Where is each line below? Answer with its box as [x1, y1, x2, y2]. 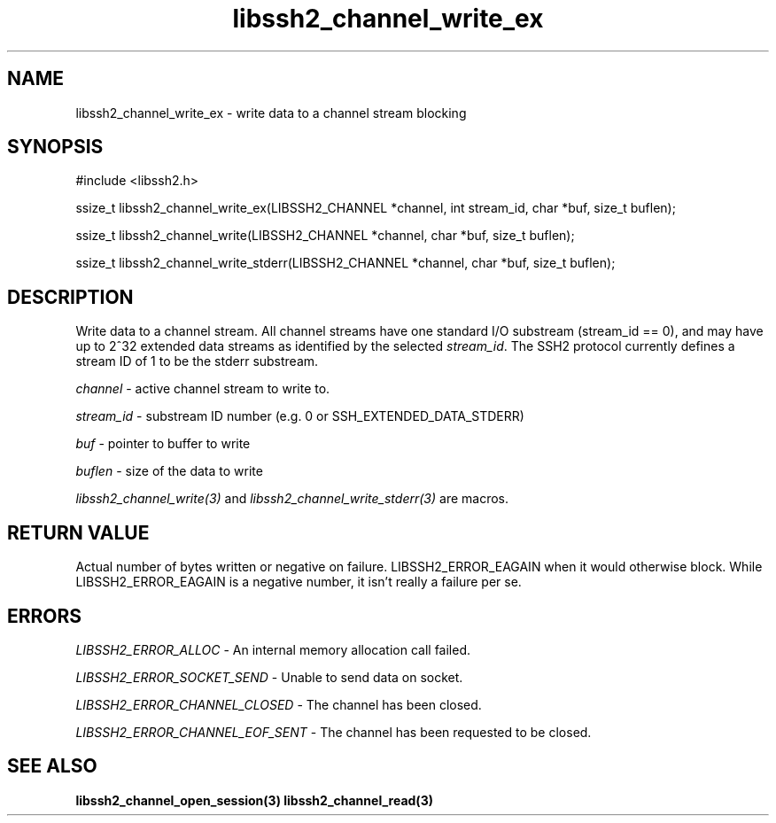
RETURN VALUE [7, 521, 150, 544]
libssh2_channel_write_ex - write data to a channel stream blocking [75, 105, 467, 120]
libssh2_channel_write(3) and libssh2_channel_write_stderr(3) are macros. [75, 491, 509, 507]
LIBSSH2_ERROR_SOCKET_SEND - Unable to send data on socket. [75, 669, 463, 685]
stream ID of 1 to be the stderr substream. [75, 353, 319, 369]
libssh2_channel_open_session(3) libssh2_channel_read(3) [75, 792, 433, 808]
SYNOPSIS [7, 136, 104, 159]
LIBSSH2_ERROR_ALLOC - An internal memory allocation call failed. [75, 641, 471, 657]
